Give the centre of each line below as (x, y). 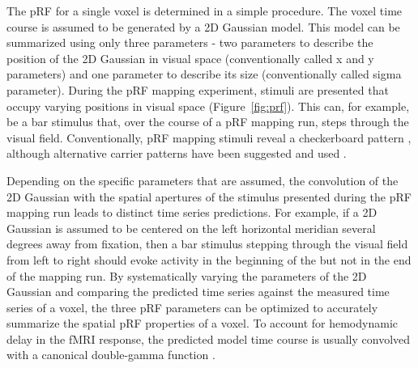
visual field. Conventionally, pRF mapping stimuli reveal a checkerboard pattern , (209, 137)
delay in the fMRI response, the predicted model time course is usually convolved (209, 338)
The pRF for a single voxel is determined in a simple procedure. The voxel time (205, 11)
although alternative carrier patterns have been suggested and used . (177, 153)
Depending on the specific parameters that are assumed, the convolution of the (203, 180)
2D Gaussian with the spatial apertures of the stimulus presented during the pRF (209, 196)
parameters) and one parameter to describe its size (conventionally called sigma (204, 74)
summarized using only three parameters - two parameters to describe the (190, 42)
